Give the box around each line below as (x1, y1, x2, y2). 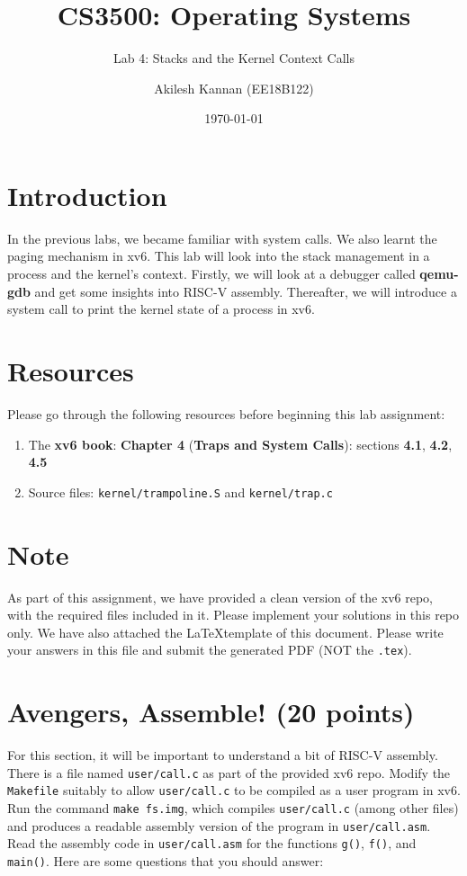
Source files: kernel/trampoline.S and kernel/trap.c (28, 482, 333, 501)
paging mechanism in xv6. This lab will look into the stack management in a (7, 246, 430, 265)
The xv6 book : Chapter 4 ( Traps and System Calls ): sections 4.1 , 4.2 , (28, 434, 453, 453)
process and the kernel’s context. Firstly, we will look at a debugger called (7, 264, 416, 283)
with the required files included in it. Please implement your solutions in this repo (7, 605, 460, 624)
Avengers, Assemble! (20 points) (7, 693, 415, 730)
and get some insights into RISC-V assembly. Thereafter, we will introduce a (34, 282, 457, 300)
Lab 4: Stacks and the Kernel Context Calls (113, 49, 355, 67)
